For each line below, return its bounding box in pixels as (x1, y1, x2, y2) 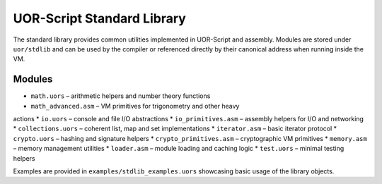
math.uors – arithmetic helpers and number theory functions (30, 92, 211, 100)
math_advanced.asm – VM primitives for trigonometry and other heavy (30, 102, 240, 110)
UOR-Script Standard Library (13, 11, 187, 26)
